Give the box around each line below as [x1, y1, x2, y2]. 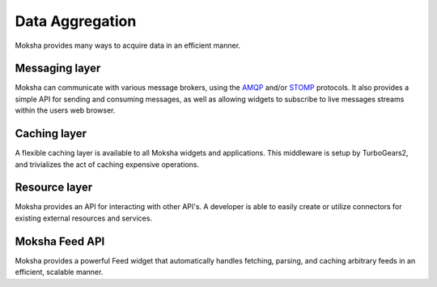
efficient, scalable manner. [15, 268, 104, 277]
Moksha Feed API [15, 234, 105, 248]
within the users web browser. [15, 105, 116, 115]
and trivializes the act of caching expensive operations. [15, 159, 200, 169]
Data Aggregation [15, 12, 137, 30]
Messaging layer [15, 62, 101, 75]
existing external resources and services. [15, 213, 153, 223]
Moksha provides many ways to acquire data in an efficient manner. [15, 41, 241, 50]
